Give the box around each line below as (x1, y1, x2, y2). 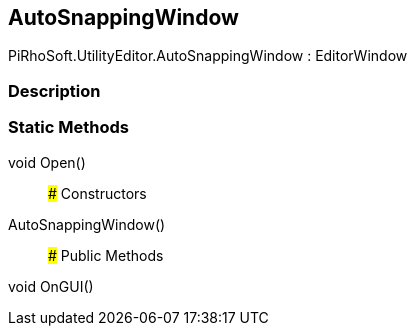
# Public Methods (48, 246, 164, 264)
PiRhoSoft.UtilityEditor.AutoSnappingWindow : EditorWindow (8, 47, 408, 65)
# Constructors (48, 184, 147, 202)
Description (8, 80, 101, 101)
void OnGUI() (8, 277, 94, 295)
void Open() (8, 153, 86, 171)
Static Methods (8, 117, 129, 138)
